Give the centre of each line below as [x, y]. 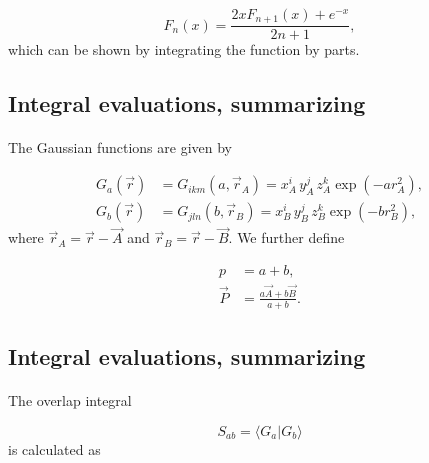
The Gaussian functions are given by [120, 147]
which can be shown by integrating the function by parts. [184, 49]
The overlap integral [70, 400]
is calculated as [54, 448]
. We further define [286, 237]
